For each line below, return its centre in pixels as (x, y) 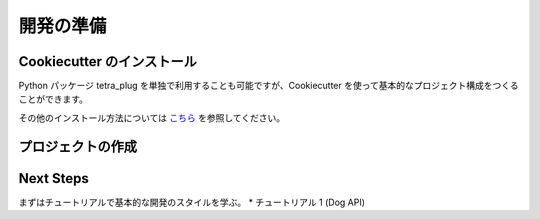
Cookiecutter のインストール (107, 61)
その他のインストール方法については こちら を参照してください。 (152, 117)
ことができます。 (53, 99)
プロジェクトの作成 (77, 146)
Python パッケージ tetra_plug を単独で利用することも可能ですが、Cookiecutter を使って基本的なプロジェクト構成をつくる (268, 86)
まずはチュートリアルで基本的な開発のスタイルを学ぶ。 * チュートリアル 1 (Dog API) (191, 202)
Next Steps (53, 178)
